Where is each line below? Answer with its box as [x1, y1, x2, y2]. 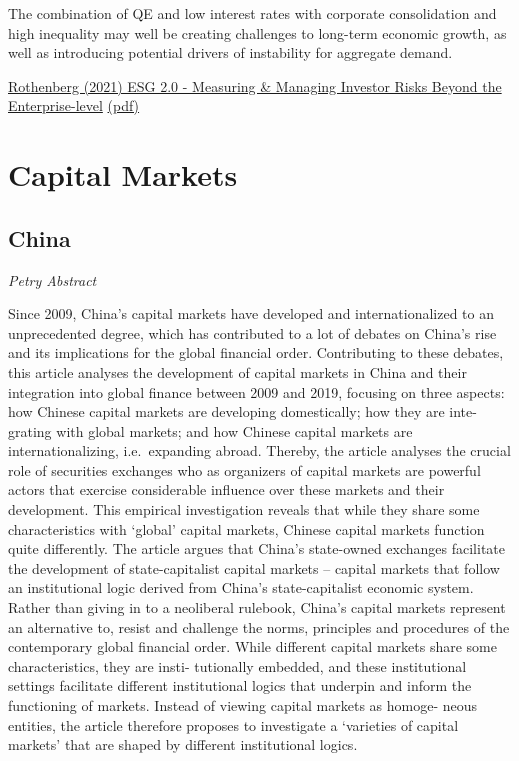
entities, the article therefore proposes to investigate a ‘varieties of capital [8, 714, 459, 735]
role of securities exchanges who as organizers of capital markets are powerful [8, 459, 481, 480]
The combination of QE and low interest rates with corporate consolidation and [8, 3, 497, 23]
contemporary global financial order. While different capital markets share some [8, 636, 497, 657]
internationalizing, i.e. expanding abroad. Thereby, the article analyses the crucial [8, 440, 511, 461]
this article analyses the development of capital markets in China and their [8, 361, 467, 382]
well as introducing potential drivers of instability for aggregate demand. [8, 42, 453, 63]
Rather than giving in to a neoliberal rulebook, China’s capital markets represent [8, 597, 506, 618]
